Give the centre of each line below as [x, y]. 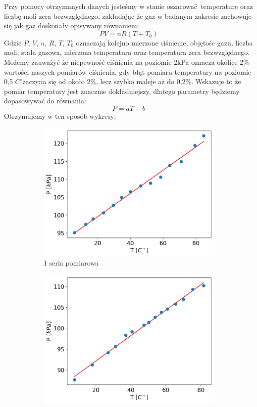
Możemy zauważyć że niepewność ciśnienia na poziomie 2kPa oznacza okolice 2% [127, 62]
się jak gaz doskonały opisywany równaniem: [72, 25]
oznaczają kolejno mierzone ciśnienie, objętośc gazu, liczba [164, 42]
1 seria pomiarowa [71, 263]
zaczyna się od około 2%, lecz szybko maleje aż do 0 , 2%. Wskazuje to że [132, 81]
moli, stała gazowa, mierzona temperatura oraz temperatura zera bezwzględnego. [127, 52]
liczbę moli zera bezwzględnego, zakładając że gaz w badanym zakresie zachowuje [128, 16]
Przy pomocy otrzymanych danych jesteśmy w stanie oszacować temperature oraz [128, 6]
